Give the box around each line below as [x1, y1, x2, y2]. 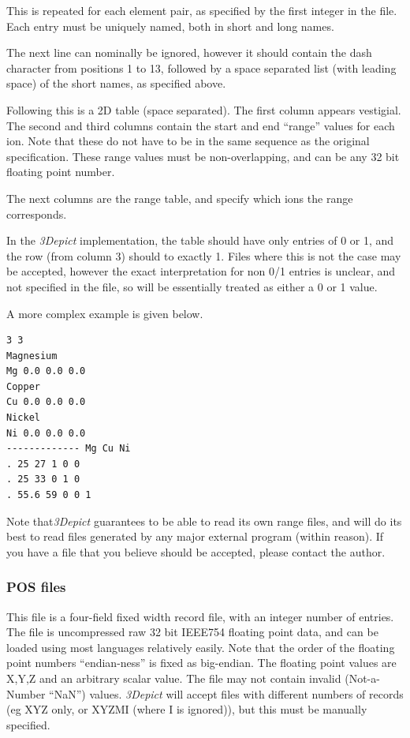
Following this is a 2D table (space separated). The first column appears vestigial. [6, 101, 401, 118]
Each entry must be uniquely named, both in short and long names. [6, 17, 334, 34]
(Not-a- [345, 670, 380, 686]
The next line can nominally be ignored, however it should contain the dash [6, 44, 372, 61]
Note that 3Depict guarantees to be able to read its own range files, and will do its [6, 512, 402, 529]
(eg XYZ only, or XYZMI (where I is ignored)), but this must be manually [6, 701, 367, 717]
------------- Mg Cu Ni [6, 443, 131, 455]
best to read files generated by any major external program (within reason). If [6, 528, 384, 545]
